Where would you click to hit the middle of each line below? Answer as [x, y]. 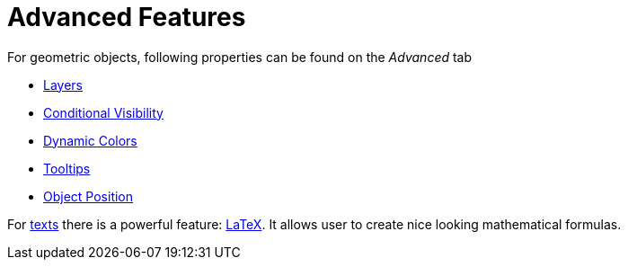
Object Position [88, 196]
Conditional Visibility [103, 112]
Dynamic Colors [90, 140]
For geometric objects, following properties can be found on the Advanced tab [240, 57]
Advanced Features [127, 17]
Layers [63, 85]
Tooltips [67, 168]
